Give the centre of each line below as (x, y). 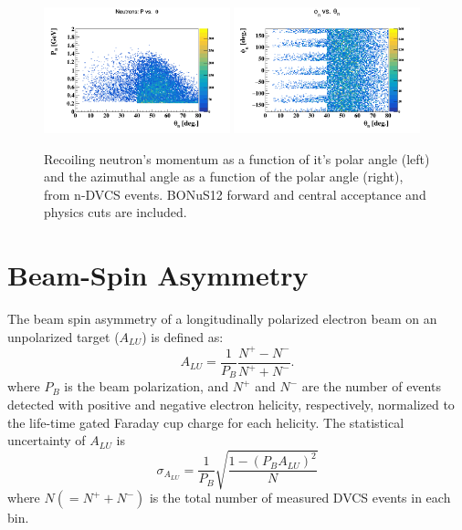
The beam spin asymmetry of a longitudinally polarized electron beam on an (222, 319)
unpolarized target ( (63, 336)
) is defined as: (183, 336)
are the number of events (371, 386)
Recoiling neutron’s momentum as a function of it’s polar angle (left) (237, 158)
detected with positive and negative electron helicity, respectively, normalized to (231, 404)
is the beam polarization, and (147, 386)
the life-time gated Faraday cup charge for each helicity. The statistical (206, 422)
